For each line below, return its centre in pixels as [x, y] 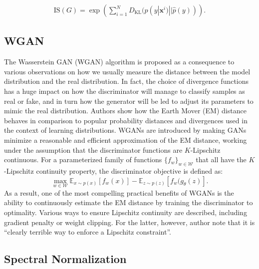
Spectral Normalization [65, 259]
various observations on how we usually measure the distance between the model [127, 71]
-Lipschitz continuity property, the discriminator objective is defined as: [114, 170]
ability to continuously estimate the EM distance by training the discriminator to [129, 202]
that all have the [221, 159]
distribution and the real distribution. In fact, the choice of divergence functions [127, 81]
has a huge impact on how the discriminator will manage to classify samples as [125, 91]
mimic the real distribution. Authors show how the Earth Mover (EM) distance [125, 111]
